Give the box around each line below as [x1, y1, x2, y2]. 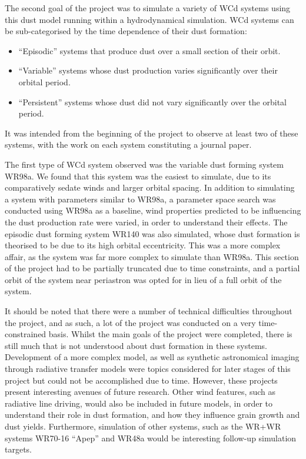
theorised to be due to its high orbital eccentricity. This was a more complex [5, 239, 281, 251]
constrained [5, 328, 46, 340]
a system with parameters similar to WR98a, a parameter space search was [5, 192, 276, 205]
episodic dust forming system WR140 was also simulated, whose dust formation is [5, 227, 300, 240]
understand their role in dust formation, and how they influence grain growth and [5, 408, 300, 421]
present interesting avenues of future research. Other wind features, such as [5, 385, 276, 398]
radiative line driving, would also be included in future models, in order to [5, 397, 273, 409]
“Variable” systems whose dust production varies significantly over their [18, 64, 278, 76]
